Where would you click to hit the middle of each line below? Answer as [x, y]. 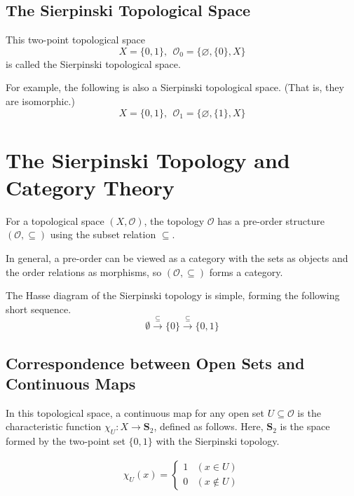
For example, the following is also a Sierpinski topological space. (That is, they [175, 87]
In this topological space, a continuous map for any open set [135, 412]
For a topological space [55, 220]
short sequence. [39, 309]
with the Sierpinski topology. [218, 441]
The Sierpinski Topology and [148, 159]
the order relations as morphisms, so [84, 271]
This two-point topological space [75, 40]
